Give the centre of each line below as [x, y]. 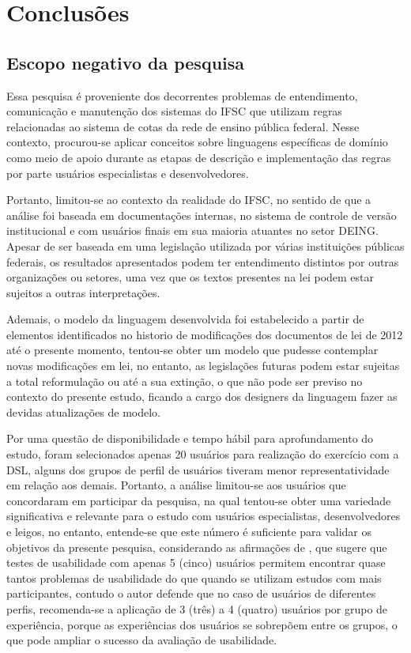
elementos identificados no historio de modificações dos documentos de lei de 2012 [205, 334]
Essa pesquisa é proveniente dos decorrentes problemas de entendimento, [182, 95]
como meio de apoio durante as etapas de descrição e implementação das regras [199, 157]
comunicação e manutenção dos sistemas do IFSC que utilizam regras [174, 111]
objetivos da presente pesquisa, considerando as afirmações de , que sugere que [197, 547]
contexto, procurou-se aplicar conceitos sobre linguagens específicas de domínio [197, 142]
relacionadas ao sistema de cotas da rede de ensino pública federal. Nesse [183, 126]
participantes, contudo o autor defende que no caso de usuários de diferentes [191, 593]
